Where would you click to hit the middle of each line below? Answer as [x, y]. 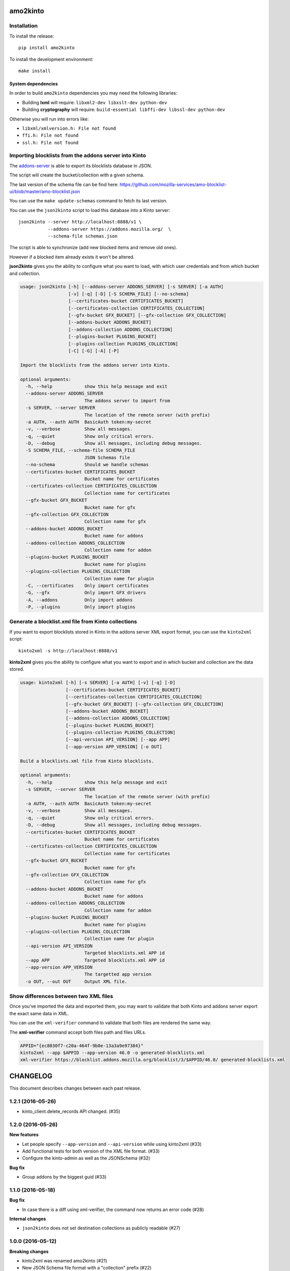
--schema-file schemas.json [83, 236]
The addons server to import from [127, 401]
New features [24, 1135]
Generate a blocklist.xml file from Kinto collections [73, 622]
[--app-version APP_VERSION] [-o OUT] [114, 747]
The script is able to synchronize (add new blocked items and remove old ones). [93, 248]
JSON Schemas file [107, 457]
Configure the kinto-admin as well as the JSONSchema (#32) [86, 1158]
